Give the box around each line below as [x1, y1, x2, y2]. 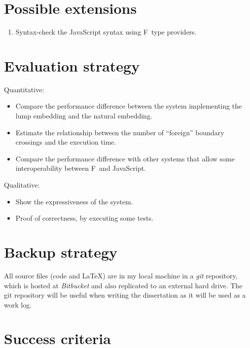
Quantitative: [4, 84, 44, 94]
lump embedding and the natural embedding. [15, 111, 152, 121]
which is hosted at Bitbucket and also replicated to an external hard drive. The [4, 280, 243, 290]
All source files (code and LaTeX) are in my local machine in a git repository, [4, 270, 238, 280]
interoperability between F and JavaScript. [15, 163, 146, 173]
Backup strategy [4, 241, 117, 262]
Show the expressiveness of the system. [15, 196, 133, 206]
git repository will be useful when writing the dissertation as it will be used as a [4, 290, 246, 300]
